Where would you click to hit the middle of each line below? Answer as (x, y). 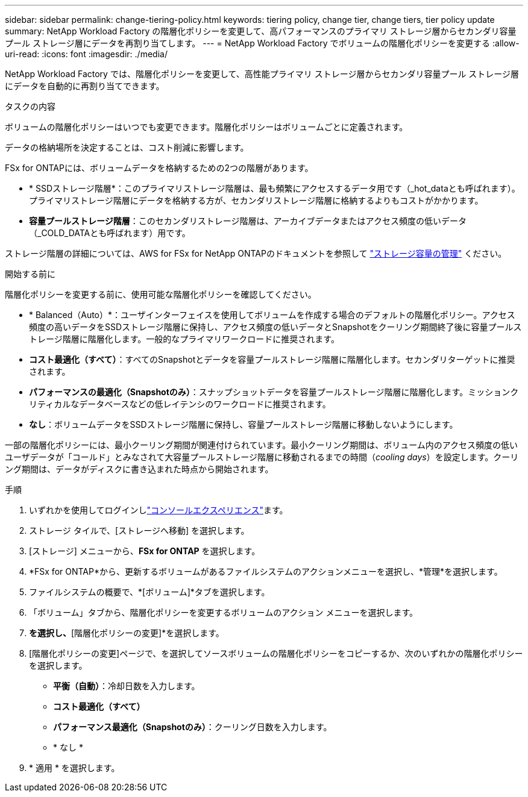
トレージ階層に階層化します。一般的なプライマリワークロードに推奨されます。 (184, 339)
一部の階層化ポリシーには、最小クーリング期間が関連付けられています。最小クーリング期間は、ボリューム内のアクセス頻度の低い (262, 445)
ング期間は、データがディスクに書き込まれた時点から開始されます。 (139, 469)
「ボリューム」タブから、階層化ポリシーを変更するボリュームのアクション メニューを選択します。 (223, 612)
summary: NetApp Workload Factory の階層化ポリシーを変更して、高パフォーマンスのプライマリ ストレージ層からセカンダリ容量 (261, 31)
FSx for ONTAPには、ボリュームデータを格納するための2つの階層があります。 (159, 168)
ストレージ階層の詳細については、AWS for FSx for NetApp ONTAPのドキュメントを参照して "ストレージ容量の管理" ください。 (256, 253)
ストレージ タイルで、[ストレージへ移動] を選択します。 (139, 530)
